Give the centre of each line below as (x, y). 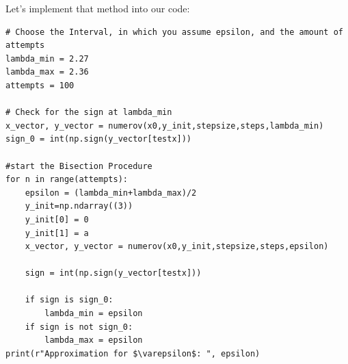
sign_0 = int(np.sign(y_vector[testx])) (99, 139)
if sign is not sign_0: (79, 327)
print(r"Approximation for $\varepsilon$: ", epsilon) (133, 353)
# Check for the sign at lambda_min (89, 113)
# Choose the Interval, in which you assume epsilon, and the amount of (174, 32)
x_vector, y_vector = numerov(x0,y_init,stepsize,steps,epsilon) (177, 247)
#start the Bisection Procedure (79, 166)
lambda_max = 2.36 (47, 72)
